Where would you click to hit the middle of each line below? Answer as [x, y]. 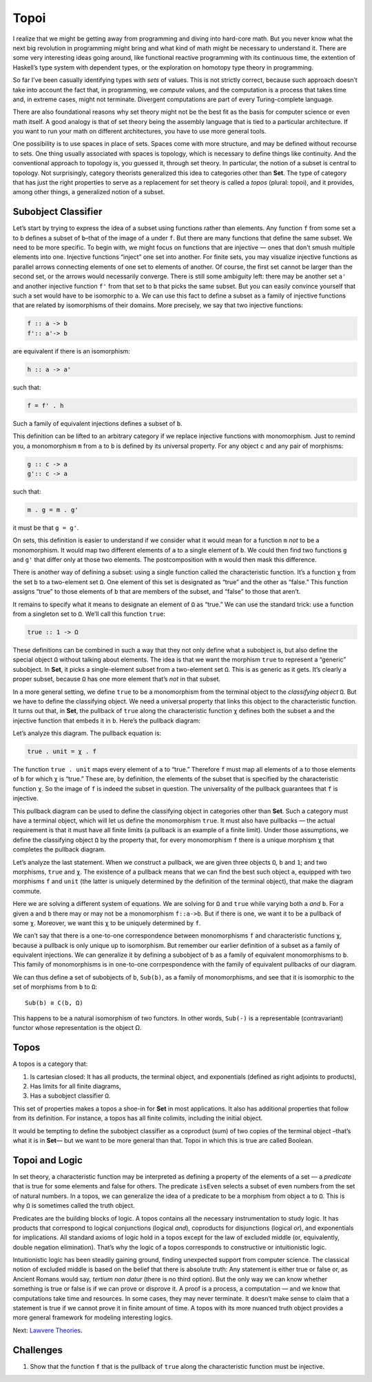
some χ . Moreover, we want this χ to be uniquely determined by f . [107, 922]
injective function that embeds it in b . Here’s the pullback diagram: [107, 721]
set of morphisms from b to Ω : [55, 987]
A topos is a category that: [50, 1064]
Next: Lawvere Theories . [48, 1330]
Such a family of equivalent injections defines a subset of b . [97, 423]
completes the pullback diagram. [59, 849]
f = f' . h [45, 405]
